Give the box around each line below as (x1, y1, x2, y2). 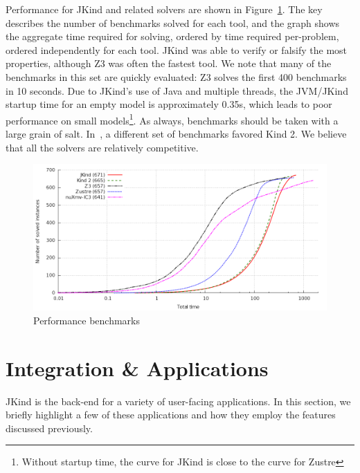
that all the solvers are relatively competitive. (6, 140, 199, 154)
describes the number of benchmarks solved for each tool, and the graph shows (6, 15, 340, 30)
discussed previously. (6, 420, 93, 435)
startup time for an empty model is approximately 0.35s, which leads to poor (6, 97, 332, 111)
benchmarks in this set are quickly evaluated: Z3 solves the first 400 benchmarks (6, 69, 347, 84)
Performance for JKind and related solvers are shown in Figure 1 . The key (6, 2, 323, 16)
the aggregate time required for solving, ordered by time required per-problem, (6, 29, 339, 44)
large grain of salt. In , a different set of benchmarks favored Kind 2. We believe (6, 127, 347, 140)
